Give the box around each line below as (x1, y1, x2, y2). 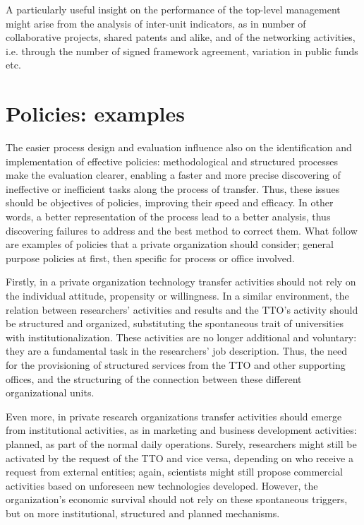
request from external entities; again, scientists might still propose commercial (6, 464, 343, 479)
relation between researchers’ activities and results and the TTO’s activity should (6, 302, 358, 317)
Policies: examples (6, 99, 185, 128)
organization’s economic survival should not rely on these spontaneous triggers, (6, 492, 348, 507)
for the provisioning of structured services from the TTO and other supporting (6, 358, 346, 372)
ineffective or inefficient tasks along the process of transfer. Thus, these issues (6, 181, 340, 196)
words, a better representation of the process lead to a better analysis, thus (6, 209, 331, 224)
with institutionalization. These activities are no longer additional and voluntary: (6, 329, 357, 344)
